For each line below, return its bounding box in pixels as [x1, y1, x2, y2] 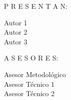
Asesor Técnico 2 [4, 88, 55, 99]
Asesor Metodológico [4, 69, 66, 79]
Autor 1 [4, 17, 27, 27]
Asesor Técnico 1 [4, 79, 55, 89]
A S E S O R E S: [4, 53, 58, 63]
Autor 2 [4, 27, 27, 37]
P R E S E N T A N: [4, 1, 68, 11]
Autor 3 [4, 36, 27, 46]
